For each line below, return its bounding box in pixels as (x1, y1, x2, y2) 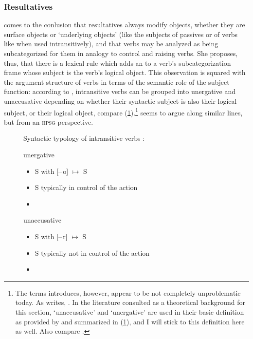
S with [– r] (35, 231, 68, 241)
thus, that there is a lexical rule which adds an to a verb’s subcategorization (4, 57, 231, 68)
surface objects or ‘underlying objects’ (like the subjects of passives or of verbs (4, 29, 237, 39)
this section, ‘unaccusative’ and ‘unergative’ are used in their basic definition (15, 306, 244, 317)
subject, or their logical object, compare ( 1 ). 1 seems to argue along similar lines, (4, 106, 243, 117)
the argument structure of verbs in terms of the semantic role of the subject (4, 76, 230, 87)
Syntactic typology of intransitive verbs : (23, 133, 145, 143)
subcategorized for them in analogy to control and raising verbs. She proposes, (4, 48, 238, 58)
